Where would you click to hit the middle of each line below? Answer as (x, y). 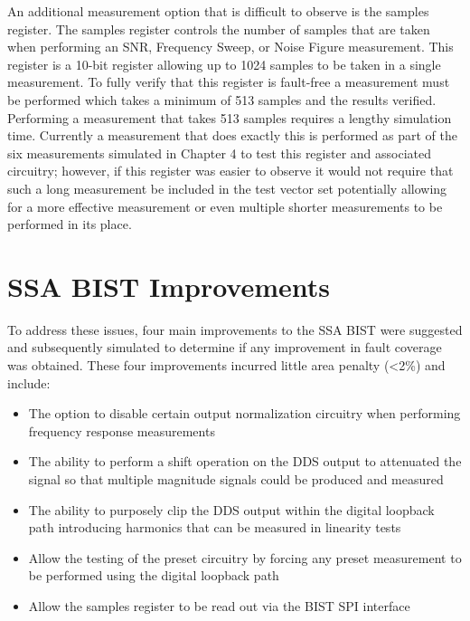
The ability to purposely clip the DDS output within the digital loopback (231, 509)
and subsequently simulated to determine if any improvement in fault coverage (225, 347)
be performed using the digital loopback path (154, 575)
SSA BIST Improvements (169, 286)
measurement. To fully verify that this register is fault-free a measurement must (229, 82)
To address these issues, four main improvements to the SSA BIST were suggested (235, 329)
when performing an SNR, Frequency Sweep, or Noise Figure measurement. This (230, 47)
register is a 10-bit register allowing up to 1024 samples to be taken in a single (224, 64)
